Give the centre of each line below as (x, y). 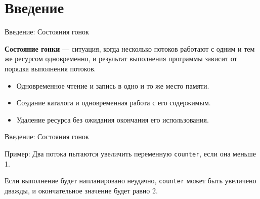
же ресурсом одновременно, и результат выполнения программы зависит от (121, 58)
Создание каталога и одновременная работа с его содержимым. (114, 103)
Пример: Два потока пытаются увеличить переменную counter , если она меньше (131, 153)
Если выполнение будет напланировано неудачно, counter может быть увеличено (131, 181)
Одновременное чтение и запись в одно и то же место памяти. (113, 85)
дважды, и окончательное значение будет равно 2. (81, 190)
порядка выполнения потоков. (50, 68)
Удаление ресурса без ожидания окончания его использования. (113, 119)
